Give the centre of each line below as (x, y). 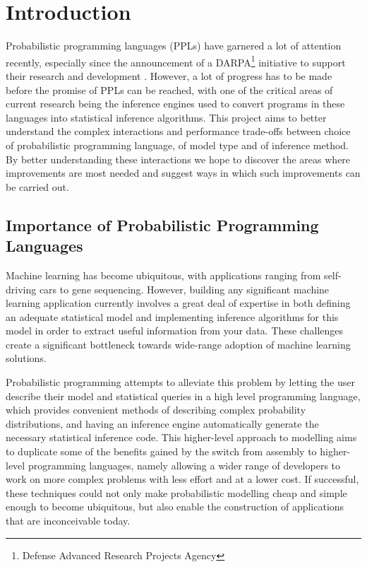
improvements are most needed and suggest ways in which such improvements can (183, 173)
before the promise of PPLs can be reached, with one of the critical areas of (169, 89)
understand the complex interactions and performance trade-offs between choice (178, 131)
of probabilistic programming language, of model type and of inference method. (178, 145)
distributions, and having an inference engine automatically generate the (162, 423)
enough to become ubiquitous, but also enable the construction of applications (175, 507)
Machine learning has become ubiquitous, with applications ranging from (163, 275)
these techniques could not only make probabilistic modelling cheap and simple (176, 492)
